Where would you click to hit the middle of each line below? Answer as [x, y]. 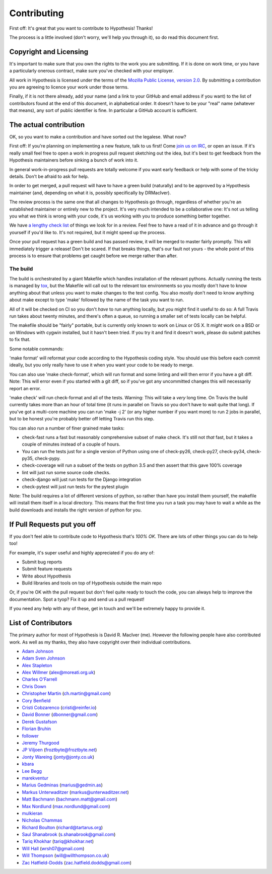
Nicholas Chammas [42, 820]
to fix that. [20, 339]
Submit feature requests [47, 569]
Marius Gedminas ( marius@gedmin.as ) [62, 785]
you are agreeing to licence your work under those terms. [69, 87]
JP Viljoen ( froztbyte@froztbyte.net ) [59, 750]
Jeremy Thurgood [41, 743]
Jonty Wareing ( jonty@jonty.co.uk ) [58, 757]
